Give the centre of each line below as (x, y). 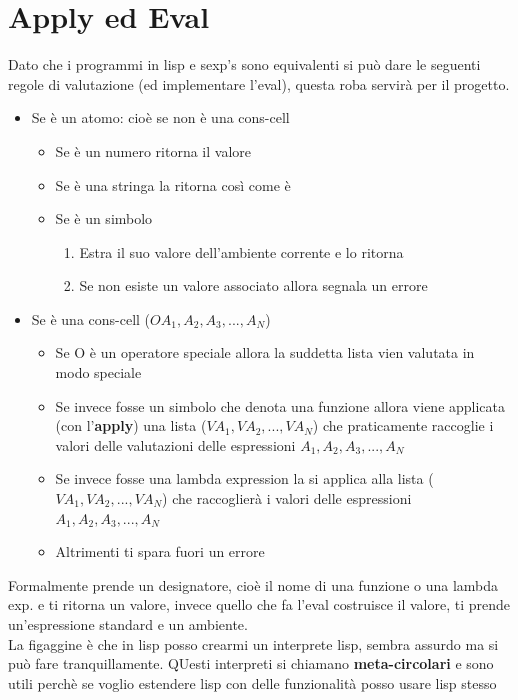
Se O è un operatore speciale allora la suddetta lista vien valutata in (265, 352)
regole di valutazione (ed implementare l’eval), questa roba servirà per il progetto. (259, 83)
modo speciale (98, 372)
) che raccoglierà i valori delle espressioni (287, 498)
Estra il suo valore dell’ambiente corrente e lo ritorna (241, 251)
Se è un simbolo (104, 218)
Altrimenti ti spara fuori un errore (160, 551)
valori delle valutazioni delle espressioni (175, 444)
